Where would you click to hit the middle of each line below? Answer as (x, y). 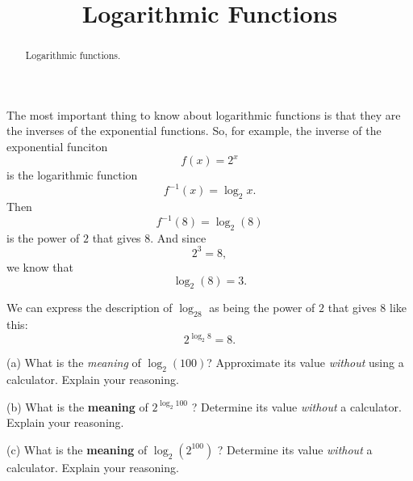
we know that (40, 266)
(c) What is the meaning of (77, 449)
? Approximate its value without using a (305, 363)
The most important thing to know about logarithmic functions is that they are (204, 114)
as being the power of (262, 308)
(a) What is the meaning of (74, 363)
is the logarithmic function (72, 175)
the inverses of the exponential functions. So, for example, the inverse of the (194, 131)
